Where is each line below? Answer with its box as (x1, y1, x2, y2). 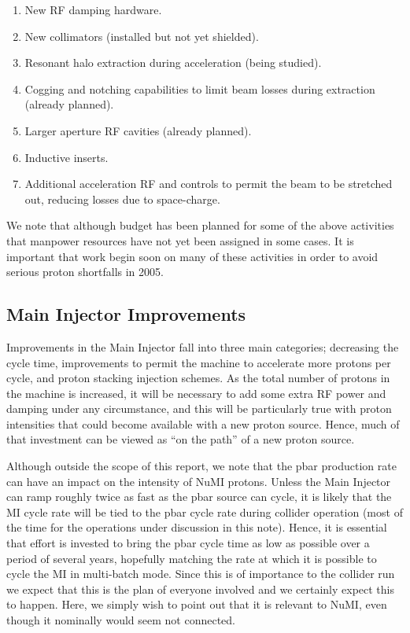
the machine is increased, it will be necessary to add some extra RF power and (6, 385, 386, 401)
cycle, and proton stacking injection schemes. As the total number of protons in (6, 370, 390, 386)
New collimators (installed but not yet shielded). (24, 28, 259, 44)
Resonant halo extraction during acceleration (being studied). (24, 54, 322, 71)
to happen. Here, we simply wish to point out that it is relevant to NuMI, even (6, 596, 387, 613)
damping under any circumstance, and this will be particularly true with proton (6, 400, 392, 417)
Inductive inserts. (24, 149, 109, 165)
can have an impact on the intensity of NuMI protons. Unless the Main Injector (6, 473, 391, 489)
